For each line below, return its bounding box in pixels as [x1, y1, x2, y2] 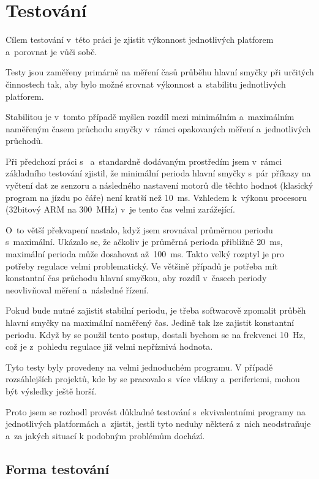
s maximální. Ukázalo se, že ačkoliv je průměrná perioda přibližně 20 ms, [6, 235, 283, 248]
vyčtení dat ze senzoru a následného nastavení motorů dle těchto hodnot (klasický [6, 179, 313, 192]
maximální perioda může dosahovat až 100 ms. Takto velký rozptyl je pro [6, 247, 284, 260]
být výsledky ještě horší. [6, 384, 97, 397]
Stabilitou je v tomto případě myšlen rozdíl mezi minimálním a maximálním [6, 110, 295, 123]
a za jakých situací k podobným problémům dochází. [6, 429, 205, 442]
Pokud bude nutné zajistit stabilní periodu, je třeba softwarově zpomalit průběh [6, 304, 306, 317]
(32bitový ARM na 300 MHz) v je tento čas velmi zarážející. [6, 203, 235, 216]
